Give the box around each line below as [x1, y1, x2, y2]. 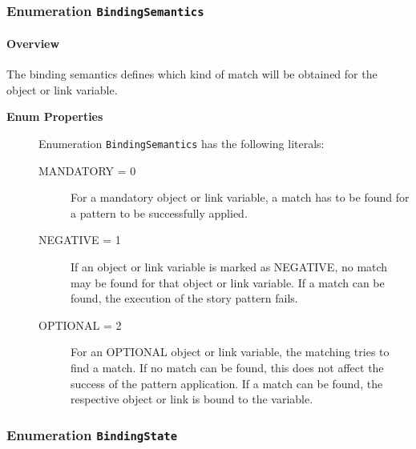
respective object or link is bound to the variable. [71, 391, 313, 407]
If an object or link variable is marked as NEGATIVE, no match [71, 259, 388, 275]
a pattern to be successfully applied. [71, 204, 248, 221]
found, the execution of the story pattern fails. [71, 290, 298, 307]
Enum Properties [6, 108, 103, 125]
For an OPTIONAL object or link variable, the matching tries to [71, 343, 390, 360]
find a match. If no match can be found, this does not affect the [71, 359, 384, 375]
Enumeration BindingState [6, 424, 178, 444]
